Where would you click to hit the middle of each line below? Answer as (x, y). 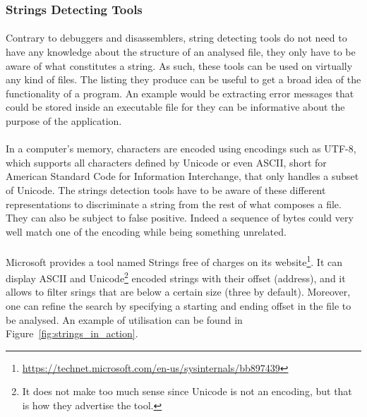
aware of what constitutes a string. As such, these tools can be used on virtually (179, 65)
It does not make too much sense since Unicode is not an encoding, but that (187, 391)
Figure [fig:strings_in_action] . (72, 333)
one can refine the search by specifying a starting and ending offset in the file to (179, 306)
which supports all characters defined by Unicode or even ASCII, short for (166, 162)
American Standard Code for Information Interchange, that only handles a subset (182, 176)
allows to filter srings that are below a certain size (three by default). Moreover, (178, 292)
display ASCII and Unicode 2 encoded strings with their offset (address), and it (176, 277)
